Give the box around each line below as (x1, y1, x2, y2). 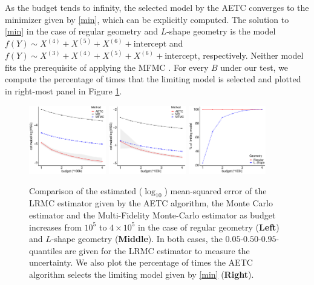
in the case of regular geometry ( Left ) (137, 220, 280, 233)
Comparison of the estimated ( (29, 184, 143, 197)
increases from (29, 220, 82, 233)
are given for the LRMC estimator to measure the (65, 244, 250, 257)
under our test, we (220, 61, 289, 73)
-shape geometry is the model (166, 25, 276, 38)
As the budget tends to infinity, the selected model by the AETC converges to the (5, 1, 309, 13)
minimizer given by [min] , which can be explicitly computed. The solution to (5, 13, 289, 25)
